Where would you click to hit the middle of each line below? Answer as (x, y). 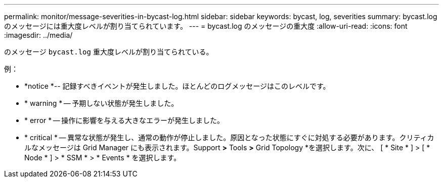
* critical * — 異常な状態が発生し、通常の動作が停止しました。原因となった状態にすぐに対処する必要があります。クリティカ (229, 137)
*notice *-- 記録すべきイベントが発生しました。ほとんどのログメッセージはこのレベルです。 (177, 86)
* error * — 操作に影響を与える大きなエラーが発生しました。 (124, 120)
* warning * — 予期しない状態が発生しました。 (101, 103)
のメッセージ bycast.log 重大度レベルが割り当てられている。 (109, 52)
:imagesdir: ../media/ (38, 35)
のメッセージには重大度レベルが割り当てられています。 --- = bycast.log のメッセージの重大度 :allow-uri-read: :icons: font (206, 26)
